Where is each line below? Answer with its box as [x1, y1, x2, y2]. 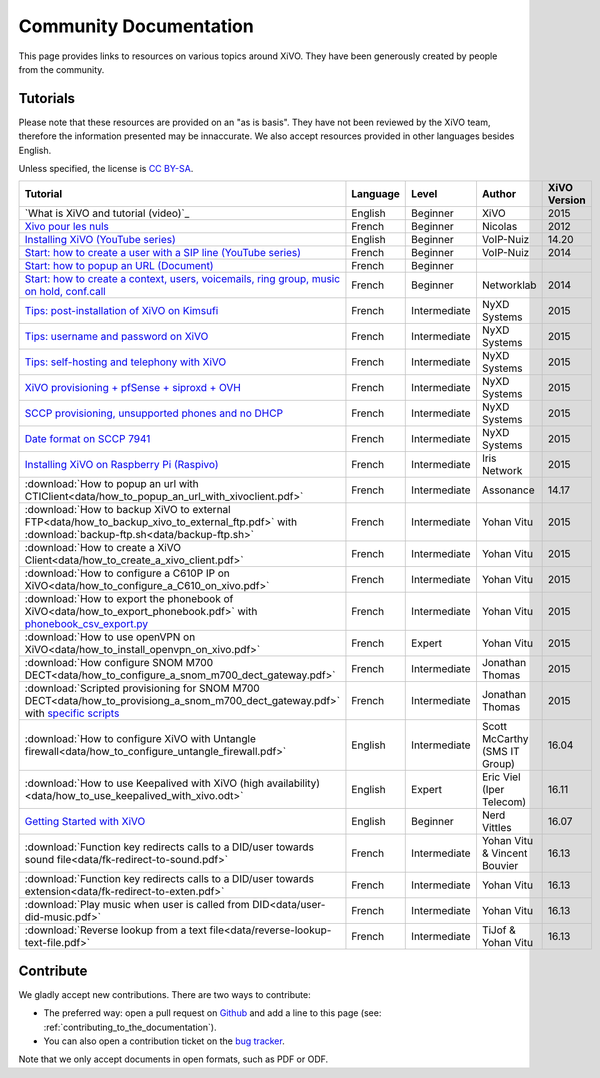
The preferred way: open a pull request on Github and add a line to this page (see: [43, 1007, 382, 1019]
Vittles [481, 821, 512, 835]
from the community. [18, 63, 105, 75]
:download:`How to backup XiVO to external [24, 503, 231, 517]
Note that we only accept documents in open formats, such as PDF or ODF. [18, 1053, 329, 1065]
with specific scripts [24, 706, 120, 720]
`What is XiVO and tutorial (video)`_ [24, 206, 190, 220]
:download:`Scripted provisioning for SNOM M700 [24, 681, 260, 695]
